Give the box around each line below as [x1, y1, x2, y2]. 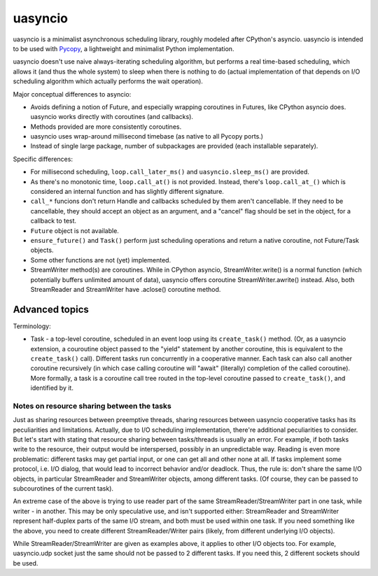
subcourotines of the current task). [13, 484, 114, 493]
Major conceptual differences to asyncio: [13, 90, 132, 98]
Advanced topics [13, 303, 89, 315]
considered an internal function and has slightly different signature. [30, 188, 224, 196]
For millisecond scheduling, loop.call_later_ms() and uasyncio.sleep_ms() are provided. [30, 168, 309, 176]
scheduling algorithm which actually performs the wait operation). [13, 77, 203, 85]
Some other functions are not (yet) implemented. [30, 255, 171, 264]
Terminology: [13, 322, 52, 330]
